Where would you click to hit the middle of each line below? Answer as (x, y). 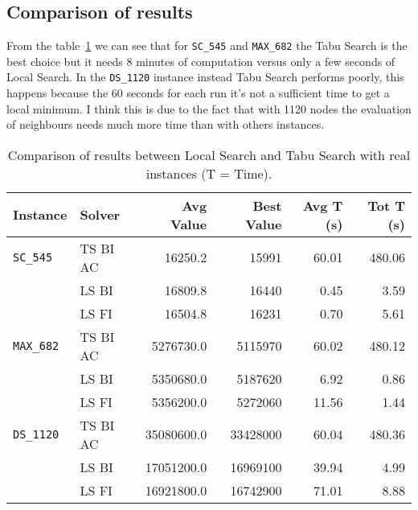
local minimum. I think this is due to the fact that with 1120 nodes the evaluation (209, 108)
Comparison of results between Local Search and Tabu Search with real (209, 154)
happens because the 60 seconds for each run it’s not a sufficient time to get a (198, 93)
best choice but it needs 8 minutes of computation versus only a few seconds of (201, 61)
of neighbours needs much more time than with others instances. (166, 124)
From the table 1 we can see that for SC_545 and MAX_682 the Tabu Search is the (207, 45)
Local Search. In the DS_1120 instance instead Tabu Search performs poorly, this (205, 77)
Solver (100, 215)
